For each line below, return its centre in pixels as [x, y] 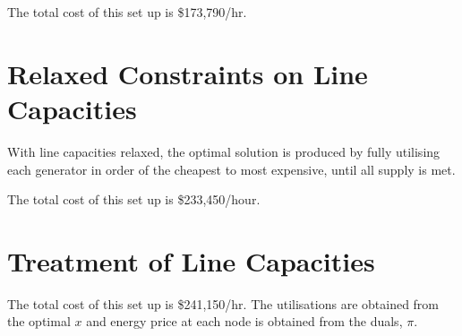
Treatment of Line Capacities [191, 260]
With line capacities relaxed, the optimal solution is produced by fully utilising [224, 151]
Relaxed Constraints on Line [188, 73]
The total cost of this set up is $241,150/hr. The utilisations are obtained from [223, 303]
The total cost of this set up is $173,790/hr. [127, 12]
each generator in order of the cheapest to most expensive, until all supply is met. [231, 169]
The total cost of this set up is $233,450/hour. [134, 199]
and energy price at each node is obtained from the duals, [244, 321]
